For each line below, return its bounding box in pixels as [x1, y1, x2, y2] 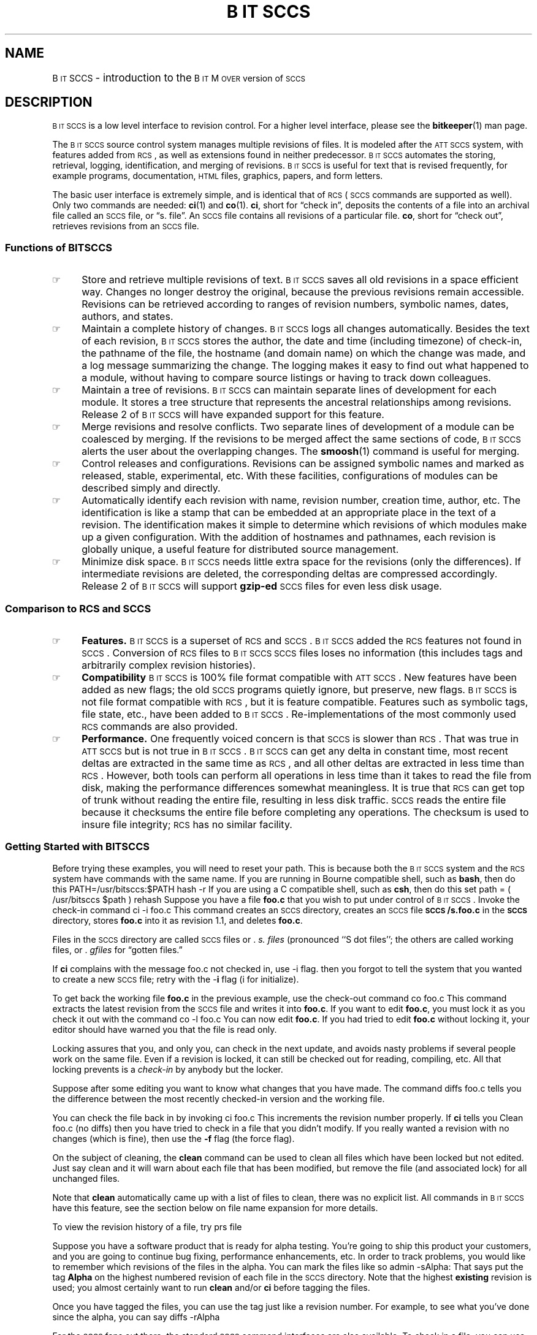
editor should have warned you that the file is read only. [52, 1024, 277, 1035]
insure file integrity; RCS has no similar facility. [82, 818, 292, 831]
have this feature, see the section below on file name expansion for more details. [52, 1202, 378, 1213]
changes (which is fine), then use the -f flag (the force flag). [52, 1133, 295, 1144]
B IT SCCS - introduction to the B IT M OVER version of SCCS [52, 71, 305, 84]
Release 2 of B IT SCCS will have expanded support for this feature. [82, 408, 384, 421]
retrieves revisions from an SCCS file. [52, 221, 199, 232]
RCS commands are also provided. [82, 720, 238, 732]
